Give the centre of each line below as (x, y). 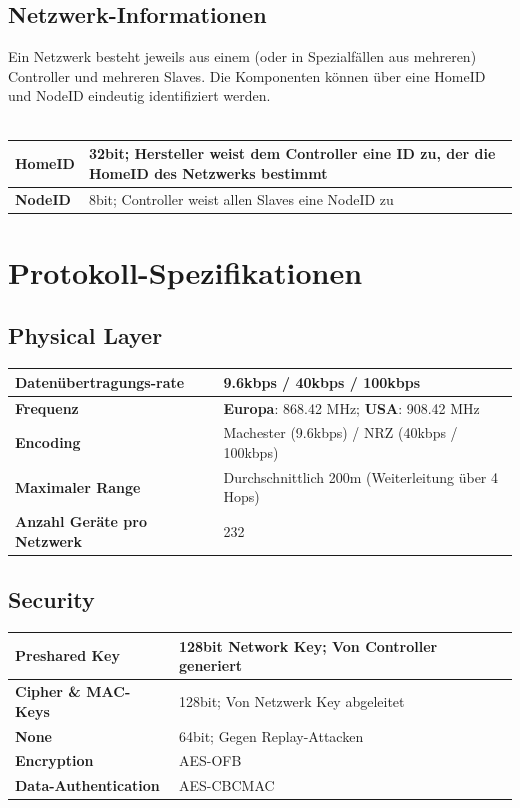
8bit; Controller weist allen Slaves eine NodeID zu (241, 198)
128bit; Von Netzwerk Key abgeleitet (291, 700)
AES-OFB (210, 760)
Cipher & (48, 691)
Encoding (48, 442)
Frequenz (47, 407)
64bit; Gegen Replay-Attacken (271, 735)
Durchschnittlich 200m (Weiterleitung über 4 (361, 476)
